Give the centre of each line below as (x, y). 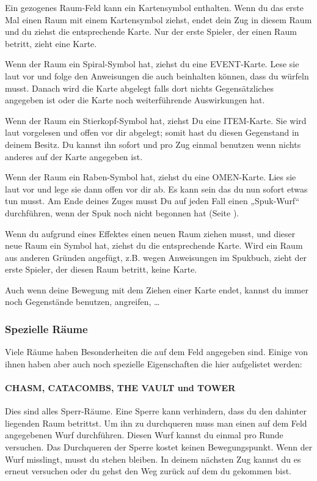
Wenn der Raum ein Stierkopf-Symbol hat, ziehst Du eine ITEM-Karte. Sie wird (156, 120)
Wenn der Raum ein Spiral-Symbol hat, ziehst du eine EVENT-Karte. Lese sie (152, 64)
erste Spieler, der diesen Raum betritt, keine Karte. (101, 269)
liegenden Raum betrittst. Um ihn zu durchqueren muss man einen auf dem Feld (156, 423)
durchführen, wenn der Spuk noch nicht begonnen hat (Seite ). (122, 212)
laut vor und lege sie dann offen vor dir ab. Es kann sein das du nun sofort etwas (156, 189)
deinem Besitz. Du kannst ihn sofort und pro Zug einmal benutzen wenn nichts (153, 144)
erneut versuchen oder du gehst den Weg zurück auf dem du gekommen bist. (148, 471)
